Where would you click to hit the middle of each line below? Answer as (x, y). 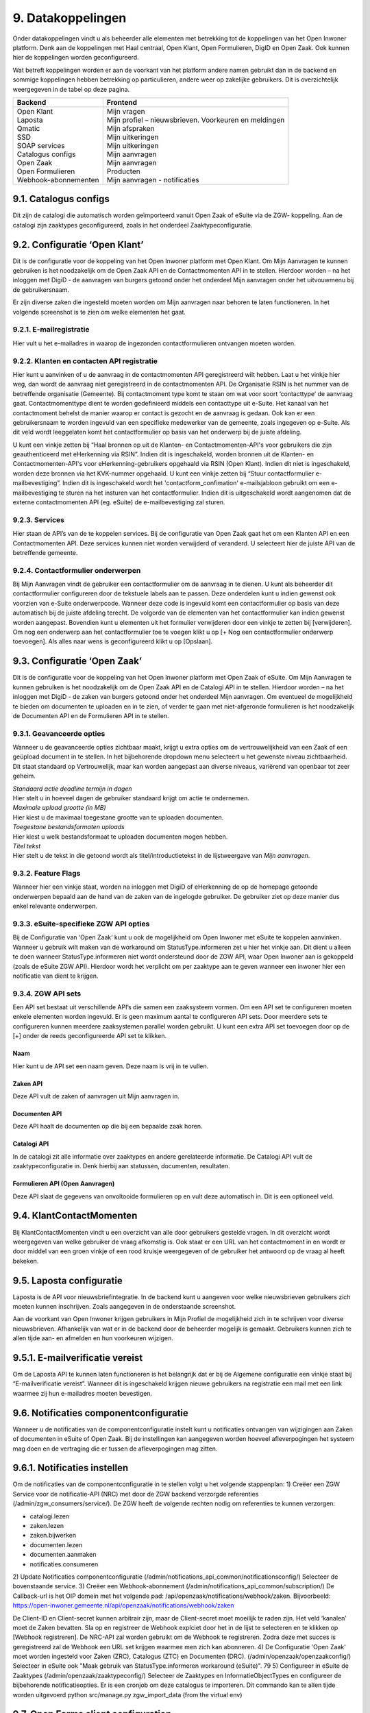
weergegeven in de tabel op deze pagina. (71, 89)
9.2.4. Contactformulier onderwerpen (77, 570)
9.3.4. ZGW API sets (47, 994)
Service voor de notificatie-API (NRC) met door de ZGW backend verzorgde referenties (136, 1494)
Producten (123, 171)
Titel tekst (27, 846)
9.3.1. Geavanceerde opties (59, 733)
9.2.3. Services (39, 519)
